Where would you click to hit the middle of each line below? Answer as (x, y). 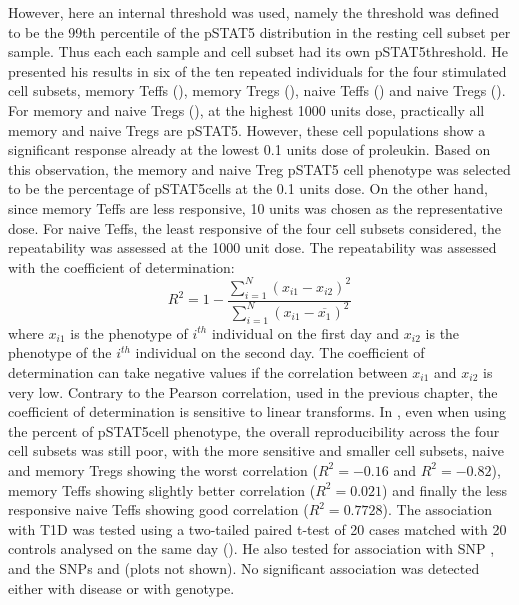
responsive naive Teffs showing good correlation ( (158, 509)
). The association (437, 509)
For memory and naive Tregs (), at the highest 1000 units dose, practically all (246, 109)
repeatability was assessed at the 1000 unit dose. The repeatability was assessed (252, 247)
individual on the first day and (305, 332)
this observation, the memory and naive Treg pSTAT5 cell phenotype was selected (259, 168)
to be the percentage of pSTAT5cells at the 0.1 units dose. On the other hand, (248, 188)
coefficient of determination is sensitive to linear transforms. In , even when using (257, 411)
